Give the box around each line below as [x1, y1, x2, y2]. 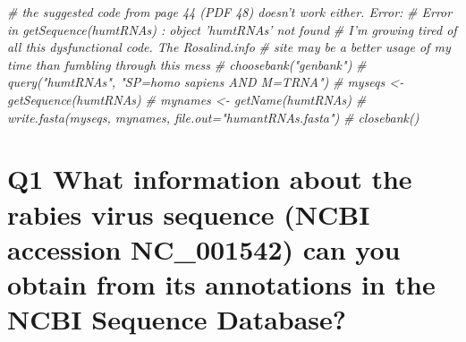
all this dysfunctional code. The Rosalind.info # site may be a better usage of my [7, 38, 451, 56]
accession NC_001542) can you [7, 230, 401, 267]
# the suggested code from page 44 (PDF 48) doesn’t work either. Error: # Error [7, 3, 453, 21]
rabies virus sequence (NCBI [7, 195, 370, 232]
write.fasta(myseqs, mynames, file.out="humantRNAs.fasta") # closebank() [7, 107, 419, 126]
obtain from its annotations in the [7, 265, 436, 302]
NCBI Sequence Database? [7, 301, 347, 338]
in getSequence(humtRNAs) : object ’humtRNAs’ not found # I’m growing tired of [7, 20, 457, 38]
